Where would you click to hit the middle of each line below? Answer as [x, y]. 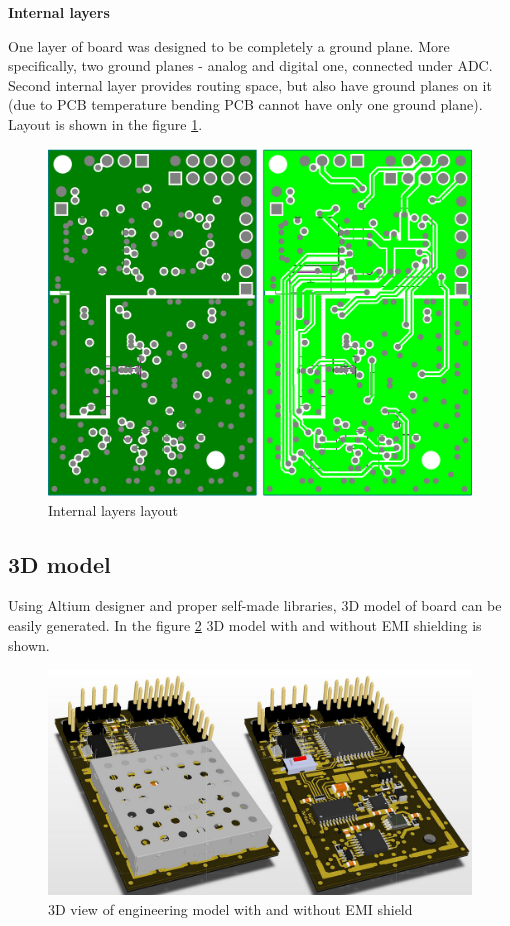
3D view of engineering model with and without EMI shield [230, 908]
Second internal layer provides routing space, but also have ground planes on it [250, 84]
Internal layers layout [113, 509]
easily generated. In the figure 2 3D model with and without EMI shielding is [245, 624]
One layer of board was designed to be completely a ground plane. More [229, 45]
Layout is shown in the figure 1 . [105, 123]
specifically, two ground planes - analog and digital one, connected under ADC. [250, 65]
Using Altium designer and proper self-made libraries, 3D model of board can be [255, 605]
